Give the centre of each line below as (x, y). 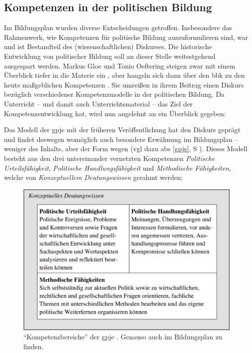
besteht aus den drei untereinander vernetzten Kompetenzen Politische (109, 158)
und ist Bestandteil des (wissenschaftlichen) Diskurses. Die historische (108, 46)
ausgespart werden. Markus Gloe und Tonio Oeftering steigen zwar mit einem (120, 65)
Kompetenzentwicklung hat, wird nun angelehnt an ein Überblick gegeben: (115, 113)
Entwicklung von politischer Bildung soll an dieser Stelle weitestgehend (110, 56)
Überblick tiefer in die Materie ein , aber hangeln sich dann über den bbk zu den (125, 75)
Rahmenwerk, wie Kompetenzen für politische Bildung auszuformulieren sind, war (126, 37)
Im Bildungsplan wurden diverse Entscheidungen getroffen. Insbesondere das (118, 27)
